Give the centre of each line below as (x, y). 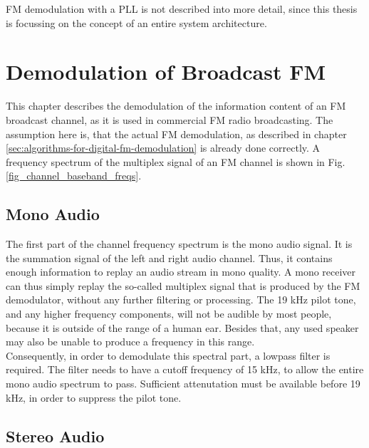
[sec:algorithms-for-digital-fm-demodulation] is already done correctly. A (163, 148)
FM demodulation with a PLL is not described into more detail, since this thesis (182, 9)
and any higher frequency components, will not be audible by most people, (169, 314)
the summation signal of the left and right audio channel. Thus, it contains (169, 257)
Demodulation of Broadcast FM (166, 72)
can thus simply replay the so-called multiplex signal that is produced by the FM (183, 285)
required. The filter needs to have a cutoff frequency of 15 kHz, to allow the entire (185, 369)
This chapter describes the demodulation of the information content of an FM (176, 106)
